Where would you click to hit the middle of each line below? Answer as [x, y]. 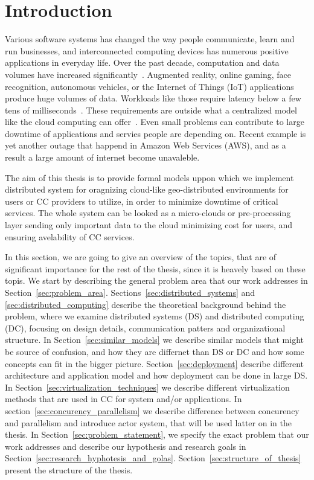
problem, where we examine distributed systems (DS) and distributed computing [155, 316]
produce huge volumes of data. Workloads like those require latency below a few [153, 98]
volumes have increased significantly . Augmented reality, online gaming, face [148, 74]
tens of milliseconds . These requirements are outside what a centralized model [151, 110]
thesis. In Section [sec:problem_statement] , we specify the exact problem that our [157, 434]
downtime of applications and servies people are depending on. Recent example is [155, 133]
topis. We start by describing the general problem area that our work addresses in [156, 280]
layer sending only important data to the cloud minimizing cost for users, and [149, 225]
